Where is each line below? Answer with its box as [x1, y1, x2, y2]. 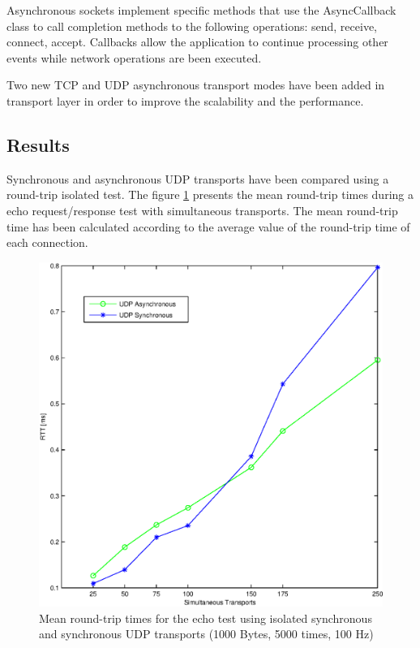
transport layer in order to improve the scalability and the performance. [6, 92, 364, 109]
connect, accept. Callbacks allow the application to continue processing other [6, 33, 388, 50]
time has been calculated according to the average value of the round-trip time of [6, 218, 410, 235]
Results [6, 132, 70, 157]
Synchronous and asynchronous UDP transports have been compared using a [6, 170, 389, 187]
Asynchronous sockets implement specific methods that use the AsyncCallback [6, 2, 396, 18]
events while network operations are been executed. [6, 49, 262, 66]
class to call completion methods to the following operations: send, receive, [6, 17, 377, 34]
